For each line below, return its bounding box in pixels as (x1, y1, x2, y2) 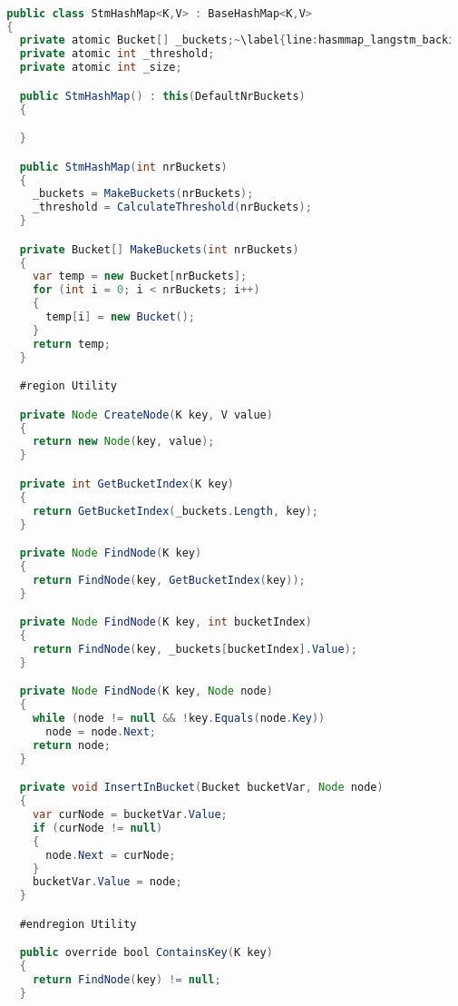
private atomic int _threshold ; (19, 47, 215, 61)
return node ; (32, 738, 111, 752)
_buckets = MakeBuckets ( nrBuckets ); (32, 187, 254, 201)
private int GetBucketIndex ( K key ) (19, 477, 234, 490)
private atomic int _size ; (19, 61, 182, 74)
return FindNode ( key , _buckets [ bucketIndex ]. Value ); (32, 642, 357, 656)
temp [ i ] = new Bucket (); (45, 311, 196, 324)
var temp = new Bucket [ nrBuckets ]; (32, 270, 248, 283)
